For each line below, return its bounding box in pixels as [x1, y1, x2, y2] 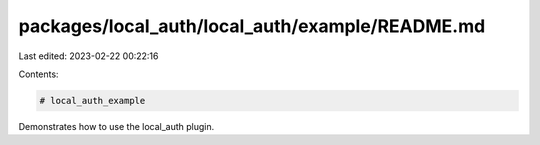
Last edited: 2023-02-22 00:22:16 [18, 50, 159, 62]
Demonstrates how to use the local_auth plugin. [18, 120, 215, 132]
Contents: [18, 68, 59, 80]
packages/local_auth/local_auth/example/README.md [18, 15, 486, 37]
